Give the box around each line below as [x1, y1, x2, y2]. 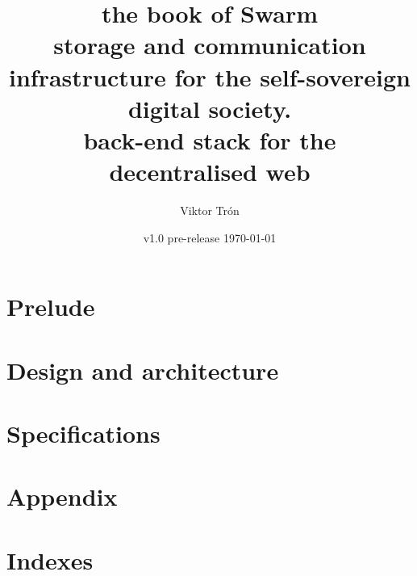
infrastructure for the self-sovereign [9, 60, 411, 93]
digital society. [127, 91, 292, 124]
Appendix [6, 480, 118, 513]
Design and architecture [6, 353, 279, 386]
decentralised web [109, 155, 311, 188]
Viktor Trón [180, 202, 240, 219]
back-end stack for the [83, 123, 336, 156]
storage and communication [53, 28, 366, 61]
